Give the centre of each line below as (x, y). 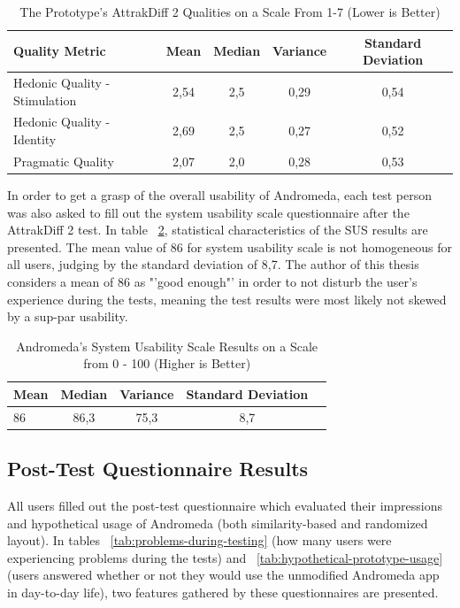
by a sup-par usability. (68, 316)
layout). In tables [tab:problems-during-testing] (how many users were (199, 540)
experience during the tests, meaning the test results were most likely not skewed (227, 299)
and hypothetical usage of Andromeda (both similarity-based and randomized (218, 523)
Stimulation (45, 100)
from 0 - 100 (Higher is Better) (167, 363)
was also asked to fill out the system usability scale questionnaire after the (208, 212)
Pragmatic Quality (64, 161)
